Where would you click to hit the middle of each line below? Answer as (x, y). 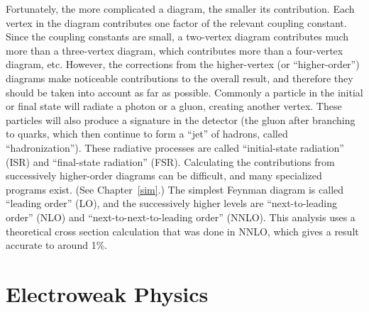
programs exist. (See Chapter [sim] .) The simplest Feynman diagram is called (175, 189)
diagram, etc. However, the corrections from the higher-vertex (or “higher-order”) (183, 64)
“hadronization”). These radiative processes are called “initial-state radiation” (175, 147)
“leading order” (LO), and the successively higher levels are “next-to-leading (171, 203)
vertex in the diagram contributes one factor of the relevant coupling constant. (176, 22)
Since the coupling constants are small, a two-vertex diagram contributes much (177, 37)
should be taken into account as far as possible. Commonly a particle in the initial (184, 92)
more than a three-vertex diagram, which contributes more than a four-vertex (175, 50)
